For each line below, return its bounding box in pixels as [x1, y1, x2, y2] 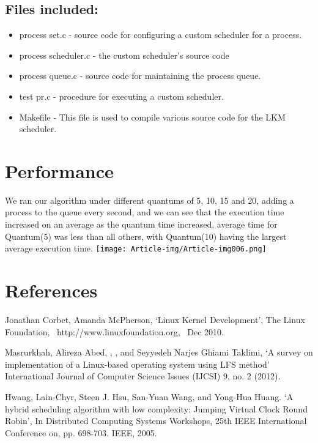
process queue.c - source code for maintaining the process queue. [19, 69, 261, 82]
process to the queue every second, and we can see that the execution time [5, 206, 284, 218]
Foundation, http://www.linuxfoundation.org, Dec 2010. [5, 325, 224, 338]
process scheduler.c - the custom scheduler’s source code [19, 48, 229, 61]
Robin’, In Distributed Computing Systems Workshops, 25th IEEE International [5, 414, 307, 427]
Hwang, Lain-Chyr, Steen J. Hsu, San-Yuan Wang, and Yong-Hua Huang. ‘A [5, 390, 294, 403]
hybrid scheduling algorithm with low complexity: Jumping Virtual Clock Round [5, 402, 308, 415]
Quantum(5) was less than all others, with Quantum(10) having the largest [5, 229, 287, 242]
